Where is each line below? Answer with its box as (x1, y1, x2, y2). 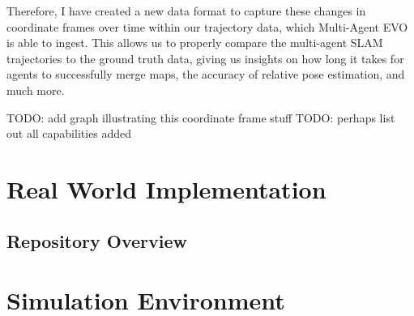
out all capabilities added (6, 125, 132, 142)
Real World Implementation (6, 172, 327, 205)
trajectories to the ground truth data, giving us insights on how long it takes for (6, 49, 404, 66)
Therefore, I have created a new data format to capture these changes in (6, 2, 366, 19)
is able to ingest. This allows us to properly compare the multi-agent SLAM (6, 34, 383, 51)
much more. (6, 81, 65, 98)
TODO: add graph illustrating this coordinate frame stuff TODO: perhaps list (6, 109, 395, 126)
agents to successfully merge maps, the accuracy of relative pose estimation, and (6, 66, 405, 83)
